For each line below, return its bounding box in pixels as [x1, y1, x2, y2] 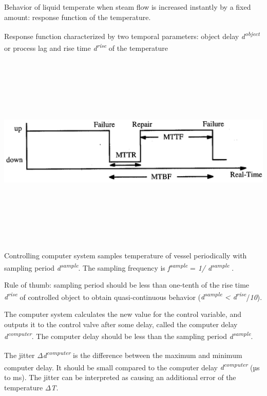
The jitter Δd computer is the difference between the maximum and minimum [4, 348, 242, 361]
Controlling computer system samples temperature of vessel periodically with [4, 250, 247, 261]
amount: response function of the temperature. [4, 11, 151, 22]
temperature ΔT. [4, 382, 59, 392]
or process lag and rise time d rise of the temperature [4, 41, 168, 53]
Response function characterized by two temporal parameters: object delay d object [4, 29, 260, 41]
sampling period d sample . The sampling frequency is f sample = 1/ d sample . [4, 260, 234, 273]
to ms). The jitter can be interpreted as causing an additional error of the [4, 371, 236, 382]
